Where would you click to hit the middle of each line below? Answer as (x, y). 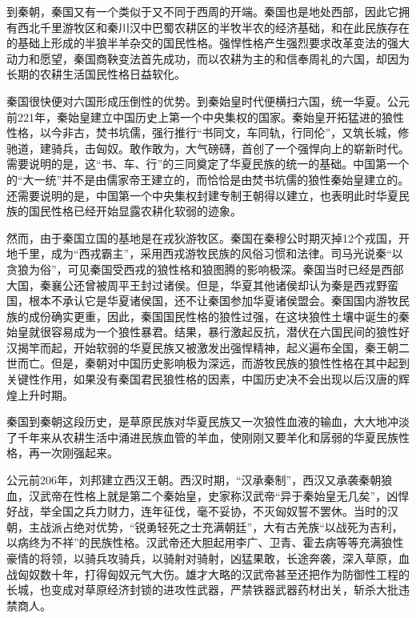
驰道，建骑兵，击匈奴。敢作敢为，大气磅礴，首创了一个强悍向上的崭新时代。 (208, 148)
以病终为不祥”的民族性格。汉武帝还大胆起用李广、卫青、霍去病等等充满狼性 (205, 542)
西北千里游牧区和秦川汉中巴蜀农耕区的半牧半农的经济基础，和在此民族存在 (213, 27)
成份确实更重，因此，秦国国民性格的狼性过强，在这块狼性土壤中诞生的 (213, 316)
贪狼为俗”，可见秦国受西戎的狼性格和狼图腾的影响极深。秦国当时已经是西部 (205, 269)
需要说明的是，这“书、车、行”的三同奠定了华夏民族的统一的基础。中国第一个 (208, 164)
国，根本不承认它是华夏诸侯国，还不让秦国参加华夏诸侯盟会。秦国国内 (191, 301)
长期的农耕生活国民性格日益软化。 (96, 74)
